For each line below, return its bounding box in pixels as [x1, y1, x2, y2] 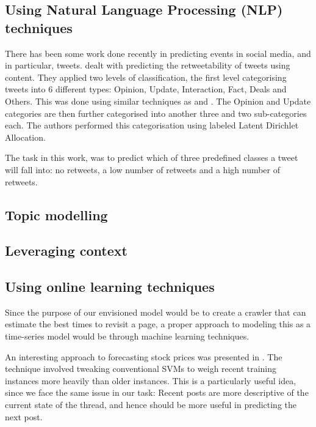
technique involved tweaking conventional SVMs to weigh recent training [5, 362, 277, 375]
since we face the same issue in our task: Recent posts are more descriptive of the [5, 386, 309, 399]
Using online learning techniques [5, 277, 215, 296]
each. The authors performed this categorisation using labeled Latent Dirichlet [5, 119, 299, 132]
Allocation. [5, 130, 46, 143]
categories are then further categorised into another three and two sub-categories [5, 106, 307, 119]
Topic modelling [5, 205, 108, 224]
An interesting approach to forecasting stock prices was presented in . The [5, 350, 282, 363]
